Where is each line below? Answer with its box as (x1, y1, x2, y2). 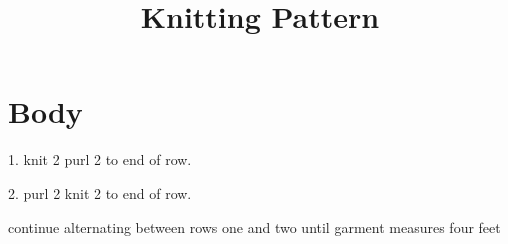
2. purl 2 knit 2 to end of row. (8, 182, 192, 203)
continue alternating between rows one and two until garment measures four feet (8, 216, 501, 237)
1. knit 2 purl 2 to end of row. (8, 149, 192, 170)
